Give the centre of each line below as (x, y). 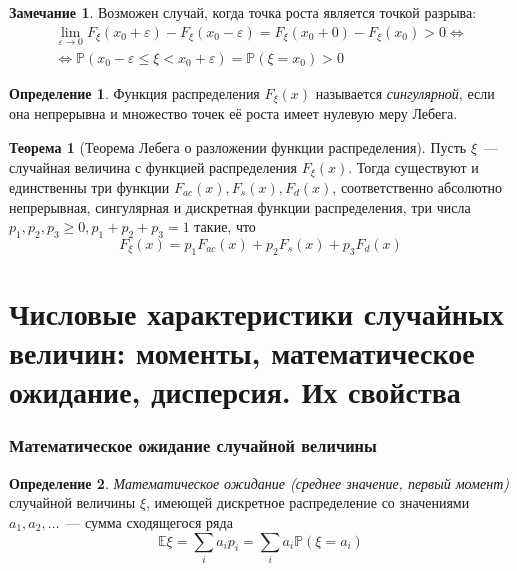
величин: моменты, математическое (242, 352)
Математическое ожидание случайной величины (193, 445)
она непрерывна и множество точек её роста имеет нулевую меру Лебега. (233, 113)
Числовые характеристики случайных (256, 312)
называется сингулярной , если (405, 92)
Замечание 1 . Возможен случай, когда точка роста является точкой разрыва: (243, 12)
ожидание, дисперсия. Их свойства (235, 391)
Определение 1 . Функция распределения (134, 92)
